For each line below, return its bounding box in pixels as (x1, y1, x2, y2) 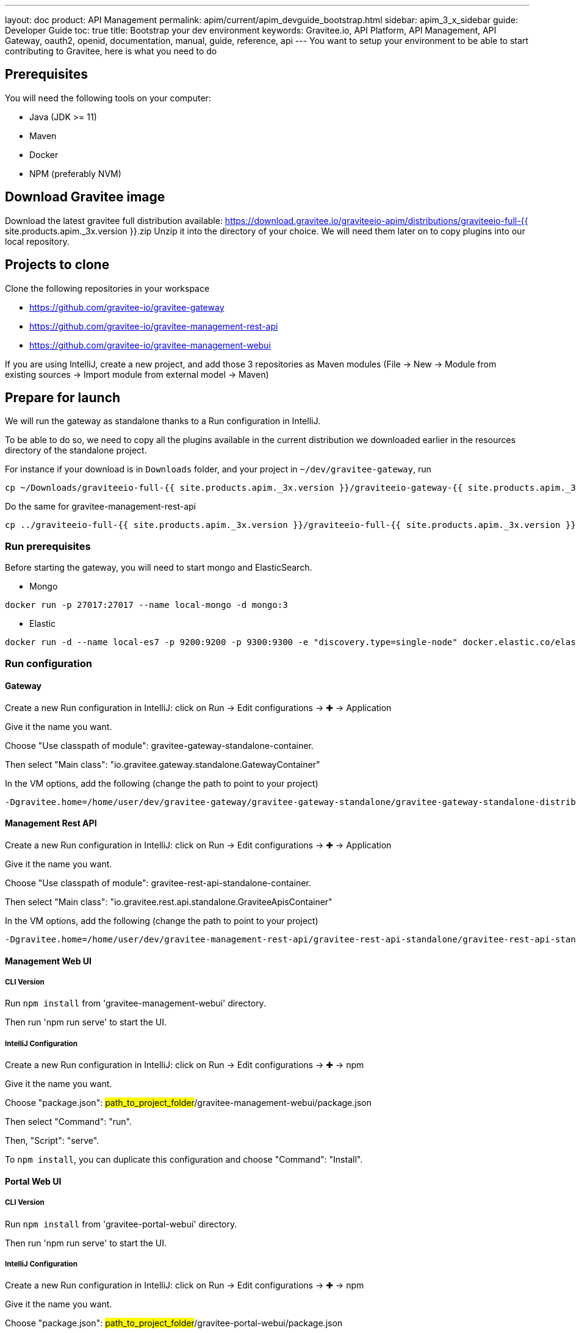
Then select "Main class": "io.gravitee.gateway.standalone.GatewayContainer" (5, 759, 320, 770)
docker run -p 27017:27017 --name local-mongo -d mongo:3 (5, 600, 288, 610)
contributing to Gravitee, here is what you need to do (5, 46, 217, 56)
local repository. (5, 236, 70, 247)
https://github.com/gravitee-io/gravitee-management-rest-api (29, 320, 278, 331)
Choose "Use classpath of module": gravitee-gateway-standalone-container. (5, 740, 314, 751)
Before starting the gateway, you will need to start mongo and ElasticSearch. (5, 562, 312, 573)
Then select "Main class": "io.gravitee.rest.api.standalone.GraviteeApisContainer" (5, 896, 333, 907)
